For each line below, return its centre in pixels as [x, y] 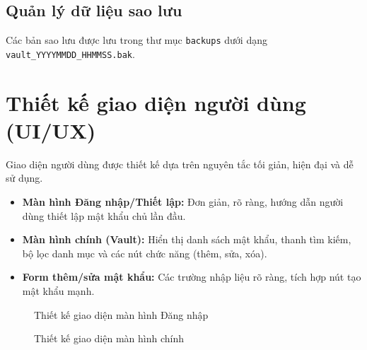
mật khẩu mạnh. [58, 290]
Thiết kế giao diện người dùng [156, 102]
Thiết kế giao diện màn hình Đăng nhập [121, 314]
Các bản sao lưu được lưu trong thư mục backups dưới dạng [136, 40]
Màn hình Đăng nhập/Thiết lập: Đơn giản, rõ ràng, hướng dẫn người [183, 202]
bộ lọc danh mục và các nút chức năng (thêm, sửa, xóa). [145, 253]
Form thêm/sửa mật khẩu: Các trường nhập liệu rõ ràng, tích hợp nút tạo [192, 277]
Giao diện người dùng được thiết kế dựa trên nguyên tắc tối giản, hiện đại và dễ [180, 164]
